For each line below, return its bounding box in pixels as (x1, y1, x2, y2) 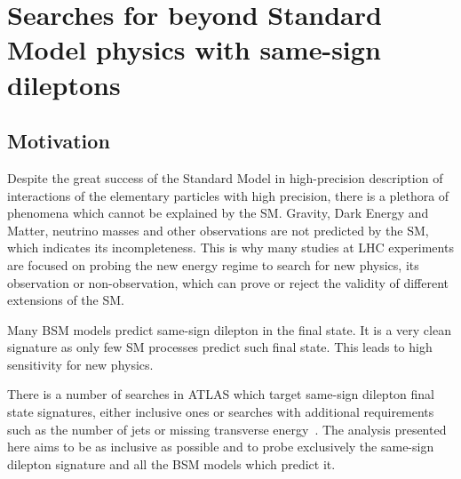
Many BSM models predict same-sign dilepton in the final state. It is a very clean (7, 320, 451, 339)
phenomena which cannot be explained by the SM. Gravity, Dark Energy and (7, 204, 429, 222)
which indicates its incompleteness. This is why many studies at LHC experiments (7, 238, 454, 257)
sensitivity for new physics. (7, 355, 154, 373)
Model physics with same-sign (7, 31, 381, 68)
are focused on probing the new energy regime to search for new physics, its (7, 255, 419, 274)
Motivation (7, 127, 110, 155)
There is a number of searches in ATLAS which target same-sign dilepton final (7, 385, 434, 403)
